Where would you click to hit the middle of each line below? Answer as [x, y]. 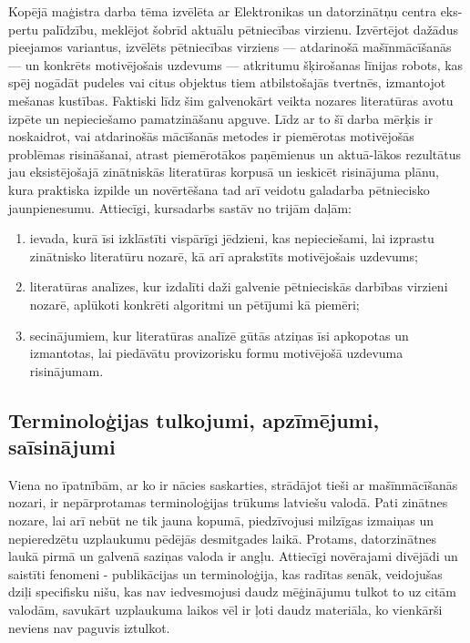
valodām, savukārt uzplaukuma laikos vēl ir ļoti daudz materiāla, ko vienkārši [225, 610]
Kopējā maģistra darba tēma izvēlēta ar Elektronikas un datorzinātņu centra [222, 11]
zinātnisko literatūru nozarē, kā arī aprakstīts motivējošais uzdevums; [224, 255]
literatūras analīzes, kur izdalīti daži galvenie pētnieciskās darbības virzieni [239, 286]
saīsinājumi [62, 447]
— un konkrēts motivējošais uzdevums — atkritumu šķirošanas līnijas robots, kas [236, 64]
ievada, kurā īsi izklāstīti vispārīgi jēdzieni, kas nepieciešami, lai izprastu [232, 238]
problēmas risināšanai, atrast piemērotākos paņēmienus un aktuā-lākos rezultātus [235, 153]
